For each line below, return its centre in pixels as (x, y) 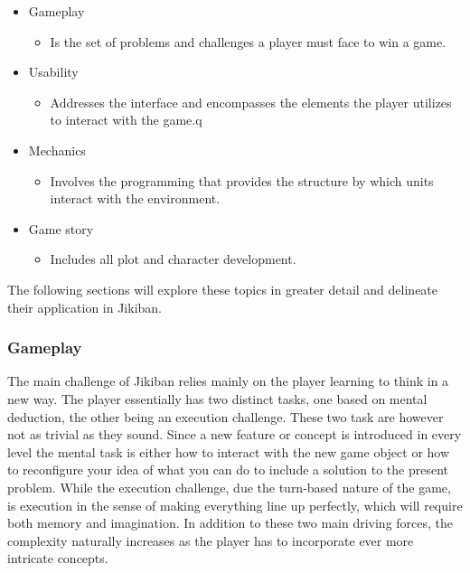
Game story (61, 228)
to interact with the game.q (126, 120)
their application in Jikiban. (85, 307)
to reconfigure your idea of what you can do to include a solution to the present (228, 470)
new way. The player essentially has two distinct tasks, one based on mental (217, 398)
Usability (53, 72)
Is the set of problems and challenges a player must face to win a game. (248, 41)
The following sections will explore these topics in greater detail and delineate (223, 289)
